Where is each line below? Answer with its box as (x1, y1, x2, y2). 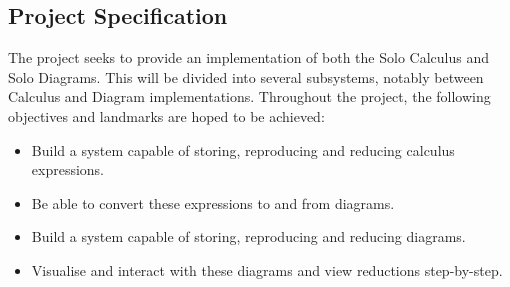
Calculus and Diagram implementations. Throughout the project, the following (8, 86, 491, 107)
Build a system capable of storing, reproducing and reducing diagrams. (31, 226, 466, 247)
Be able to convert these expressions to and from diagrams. (31, 192, 395, 213)
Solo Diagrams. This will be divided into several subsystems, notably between (8, 66, 484, 87)
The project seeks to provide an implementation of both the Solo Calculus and (8, 47, 489, 68)
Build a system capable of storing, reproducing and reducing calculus (31, 139, 455, 160)
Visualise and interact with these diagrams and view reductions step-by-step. (31, 259, 503, 280)
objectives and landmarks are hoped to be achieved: (8, 105, 325, 126)
